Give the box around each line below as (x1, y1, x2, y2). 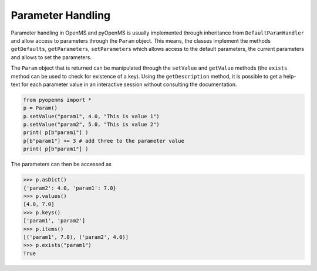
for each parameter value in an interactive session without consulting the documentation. (21, 81, 237, 88)
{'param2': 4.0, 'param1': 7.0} (23, 184, 117, 191)
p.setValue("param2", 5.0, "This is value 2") (23, 121, 160, 128)
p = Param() (23, 105, 58, 111)
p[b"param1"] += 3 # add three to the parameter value (23, 138, 184, 144)
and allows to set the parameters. (11, 53, 92, 61)
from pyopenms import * (23, 97, 92, 103)
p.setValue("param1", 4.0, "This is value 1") (23, 113, 160, 119)
